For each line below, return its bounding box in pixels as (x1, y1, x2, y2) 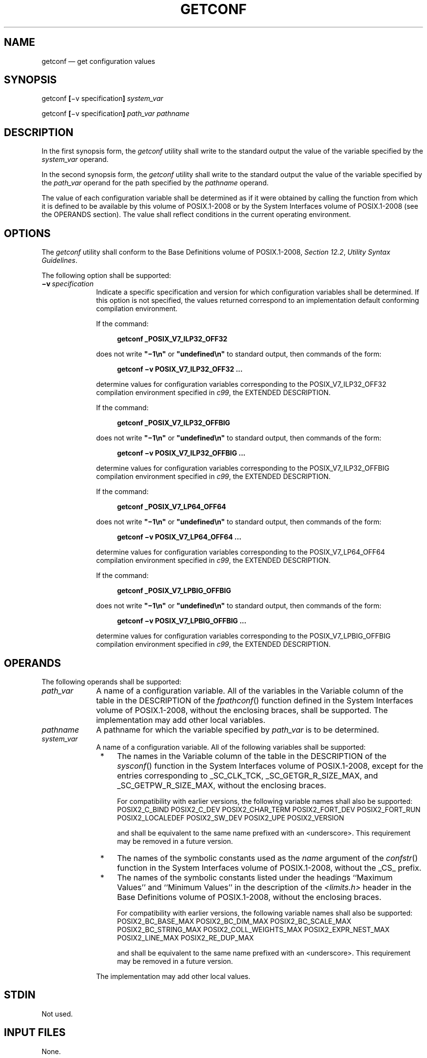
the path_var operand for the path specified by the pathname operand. (41, 179, 269, 187)
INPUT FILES (4, 1026, 66, 1039)
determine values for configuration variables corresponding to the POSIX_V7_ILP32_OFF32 (96, 380, 387, 389)
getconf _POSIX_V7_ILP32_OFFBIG (117, 419, 231, 427)
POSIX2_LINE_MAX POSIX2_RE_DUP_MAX (117, 933, 254, 942)
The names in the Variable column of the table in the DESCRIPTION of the (117, 751, 387, 761)
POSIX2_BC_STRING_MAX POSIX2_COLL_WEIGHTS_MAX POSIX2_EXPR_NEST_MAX (117, 925, 389, 934)
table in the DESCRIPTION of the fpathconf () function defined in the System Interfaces (96, 695, 413, 705)
